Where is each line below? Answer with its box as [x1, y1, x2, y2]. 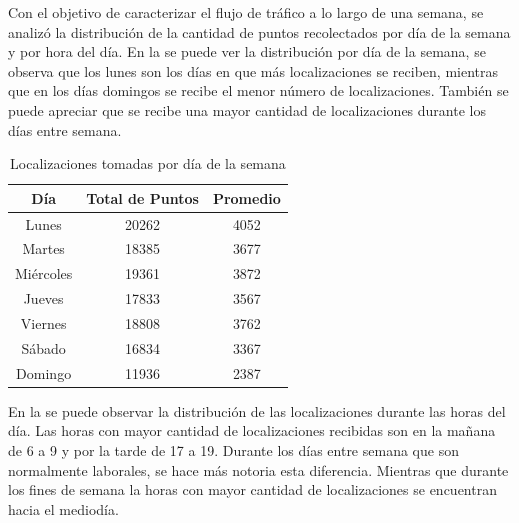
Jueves [23, 288, 64, 309]
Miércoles [15, 263, 73, 284]
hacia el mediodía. [8, 498, 119, 519]
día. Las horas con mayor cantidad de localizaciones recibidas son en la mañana [8, 420, 496, 441]
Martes [22, 238, 65, 259]
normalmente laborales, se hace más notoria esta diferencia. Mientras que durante [8, 459, 509, 480]
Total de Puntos [86, 187, 199, 208]
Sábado [21, 337, 66, 358]
